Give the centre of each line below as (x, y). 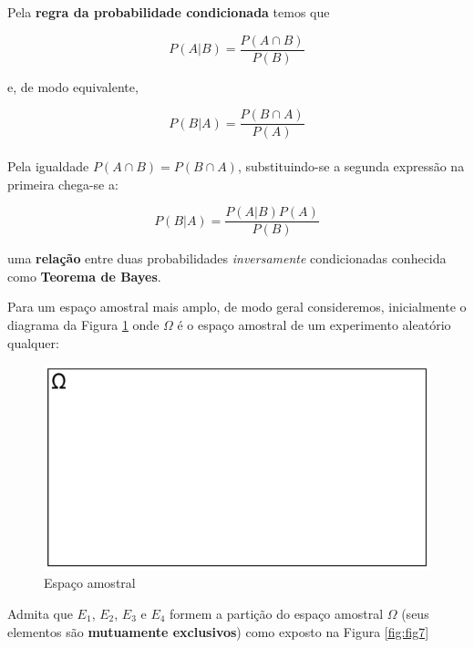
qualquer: (33, 342)
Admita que (40, 613)
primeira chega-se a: (63, 184)
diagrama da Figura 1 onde (83, 324)
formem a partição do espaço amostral (277, 613)
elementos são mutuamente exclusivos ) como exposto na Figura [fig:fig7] (218, 631)
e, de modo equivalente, (73, 86)
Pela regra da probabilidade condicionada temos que (169, 12)
